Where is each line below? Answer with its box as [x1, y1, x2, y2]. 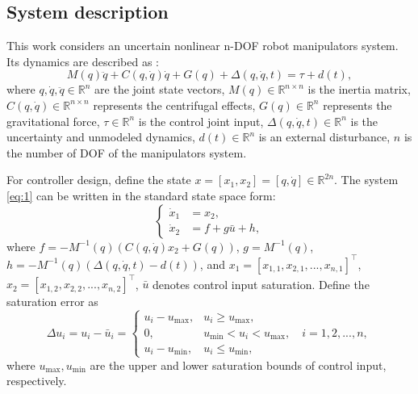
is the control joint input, [138, 112, 264, 129]
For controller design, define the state [6, 171, 191, 188]
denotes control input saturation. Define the [153, 275, 370, 292]
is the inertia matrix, [307, 81, 411, 98]
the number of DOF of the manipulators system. [6, 144, 247, 161]
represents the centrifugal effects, [93, 96, 256, 113]
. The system [334, 171, 399, 188]
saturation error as [6, 293, 98, 310]
